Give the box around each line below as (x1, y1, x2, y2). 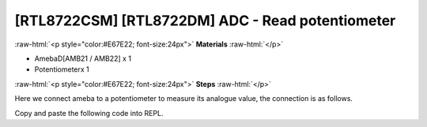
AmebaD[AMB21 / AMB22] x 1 (34, 54, 132, 63)
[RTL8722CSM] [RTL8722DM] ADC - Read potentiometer (14, 12, 396, 29)
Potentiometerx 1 (34, 65, 90, 74)
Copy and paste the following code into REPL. (14, 108, 164, 118)
